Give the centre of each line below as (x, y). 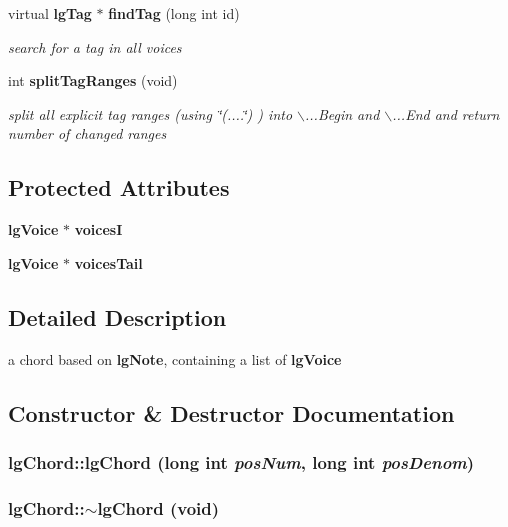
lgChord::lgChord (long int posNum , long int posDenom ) (241, 461)
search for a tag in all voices (95, 46)
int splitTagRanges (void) (93, 80)
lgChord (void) (158, 507)
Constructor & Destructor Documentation (231, 412)
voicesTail (108, 262)
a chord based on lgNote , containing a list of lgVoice (175, 358)
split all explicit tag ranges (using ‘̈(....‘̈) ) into (150, 113)
